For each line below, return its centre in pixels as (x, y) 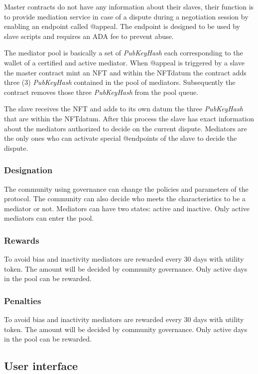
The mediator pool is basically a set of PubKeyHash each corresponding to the (124, 53)
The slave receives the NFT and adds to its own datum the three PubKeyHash (124, 109)
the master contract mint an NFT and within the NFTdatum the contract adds (125, 72)
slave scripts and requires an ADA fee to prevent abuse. (89, 36)
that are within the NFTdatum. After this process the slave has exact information (129, 118)
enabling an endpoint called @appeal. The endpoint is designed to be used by (122, 26)
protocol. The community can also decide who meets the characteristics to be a (125, 198)
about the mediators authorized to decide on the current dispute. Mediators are (126, 128)
